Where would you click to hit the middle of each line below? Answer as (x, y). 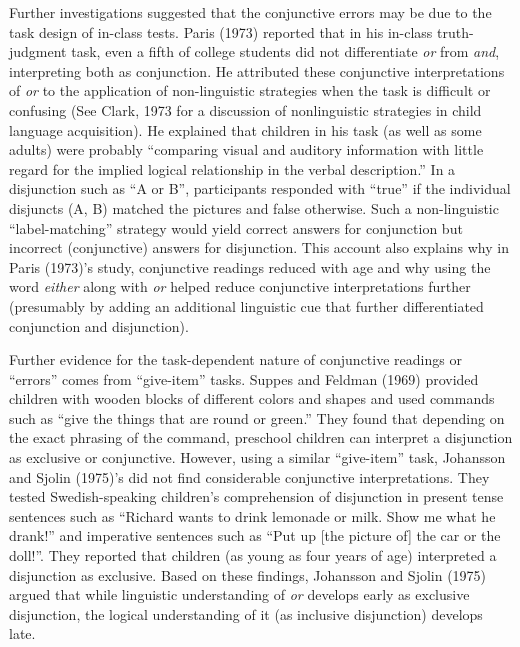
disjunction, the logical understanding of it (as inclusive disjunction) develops (246, 613)
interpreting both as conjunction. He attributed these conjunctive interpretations (257, 70)
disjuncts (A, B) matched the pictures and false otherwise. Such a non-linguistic (254, 207)
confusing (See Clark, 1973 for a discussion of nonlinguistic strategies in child (245, 109)
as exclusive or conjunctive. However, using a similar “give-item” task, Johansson (257, 457)
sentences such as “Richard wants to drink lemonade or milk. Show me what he (252, 515)
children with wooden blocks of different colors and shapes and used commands (252, 398)
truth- (455, 31)
